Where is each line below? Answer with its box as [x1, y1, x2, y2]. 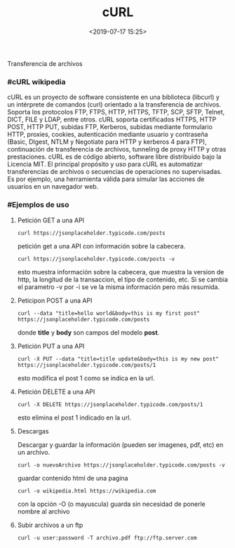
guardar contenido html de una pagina [17, 474, 128, 482]
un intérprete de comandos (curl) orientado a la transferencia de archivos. [7, 100, 222, 109]
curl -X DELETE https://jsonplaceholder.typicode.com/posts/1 [17, 401, 203, 408]
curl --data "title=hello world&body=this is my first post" [17, 309, 201, 316]
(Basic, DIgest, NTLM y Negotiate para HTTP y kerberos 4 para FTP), [7, 138, 207, 146]
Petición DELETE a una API [17, 387, 95, 396]
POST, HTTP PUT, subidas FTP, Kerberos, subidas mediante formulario [7, 123, 213, 131]
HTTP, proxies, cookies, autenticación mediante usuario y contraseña [7, 131, 208, 139]
